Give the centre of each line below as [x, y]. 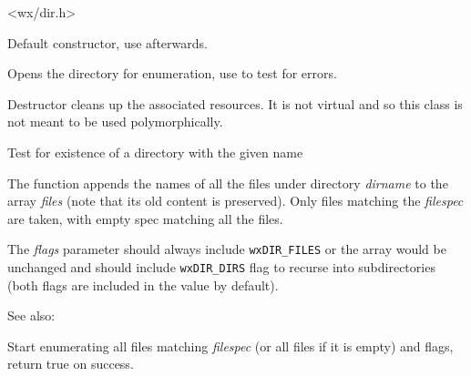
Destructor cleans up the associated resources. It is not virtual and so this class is [235, 103]
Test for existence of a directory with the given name [155, 152]
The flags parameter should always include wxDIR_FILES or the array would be [227, 249]
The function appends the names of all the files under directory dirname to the [228, 183]
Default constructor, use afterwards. [108, 42]
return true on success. [71, 364]
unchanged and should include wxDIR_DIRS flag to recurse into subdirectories [221, 267]
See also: [31, 315]
